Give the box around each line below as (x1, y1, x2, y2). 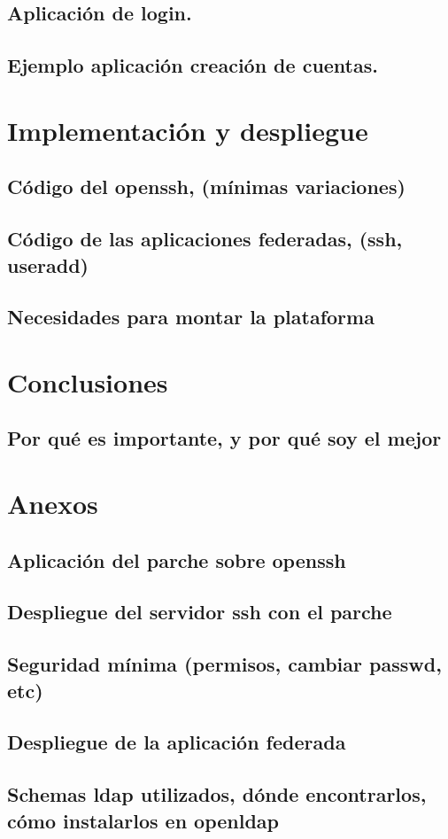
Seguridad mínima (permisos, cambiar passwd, (7, 650, 442, 678)
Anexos (7, 486, 98, 522)
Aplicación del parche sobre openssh (7, 546, 346, 573)
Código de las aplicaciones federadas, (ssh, (7, 225, 403, 252)
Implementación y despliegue (7, 112, 368, 148)
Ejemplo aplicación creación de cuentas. (7, 51, 378, 79)
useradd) (7, 251, 89, 278)
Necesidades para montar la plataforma (7, 303, 375, 330)
